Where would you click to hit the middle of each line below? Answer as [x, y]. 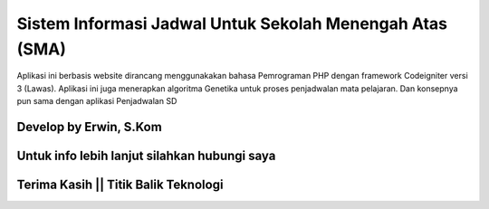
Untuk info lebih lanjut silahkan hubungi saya [146, 155]
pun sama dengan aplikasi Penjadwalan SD [97, 101]
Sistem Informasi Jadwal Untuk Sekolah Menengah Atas [232, 24]
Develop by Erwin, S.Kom [89, 127]
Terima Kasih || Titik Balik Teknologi [120, 184]
